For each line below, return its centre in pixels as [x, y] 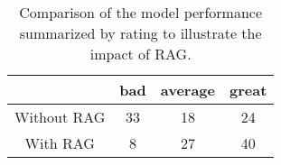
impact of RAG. [140, 54]
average [187, 90]
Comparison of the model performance [140, 12]
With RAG [60, 143]
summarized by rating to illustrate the [140, 33]
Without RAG [60, 117]
